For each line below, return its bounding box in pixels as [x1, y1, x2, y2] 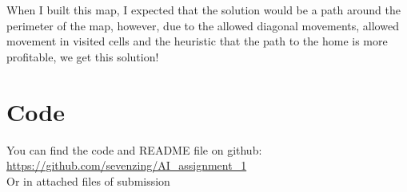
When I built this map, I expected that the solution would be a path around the [6, 2, 401, 18]
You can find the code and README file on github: [6, 141, 262, 158]
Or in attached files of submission [6, 172, 170, 189]
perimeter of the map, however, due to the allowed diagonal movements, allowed [6, 17, 399, 33]
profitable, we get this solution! [6, 48, 159, 65]
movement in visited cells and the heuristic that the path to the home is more [6, 33, 388, 49]
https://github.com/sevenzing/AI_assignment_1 [6, 157, 247, 174]
